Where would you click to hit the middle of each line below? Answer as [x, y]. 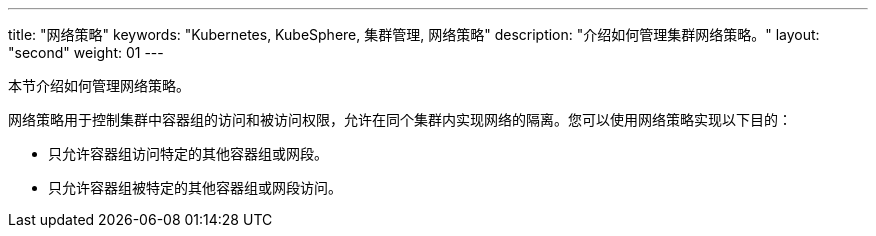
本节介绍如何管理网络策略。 [99, 85]
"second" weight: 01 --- [86, 52]
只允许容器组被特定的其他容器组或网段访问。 [195, 187]
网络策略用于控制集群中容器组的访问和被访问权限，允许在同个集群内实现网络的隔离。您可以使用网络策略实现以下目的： [400, 119]
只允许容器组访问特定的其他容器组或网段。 [188, 153]
